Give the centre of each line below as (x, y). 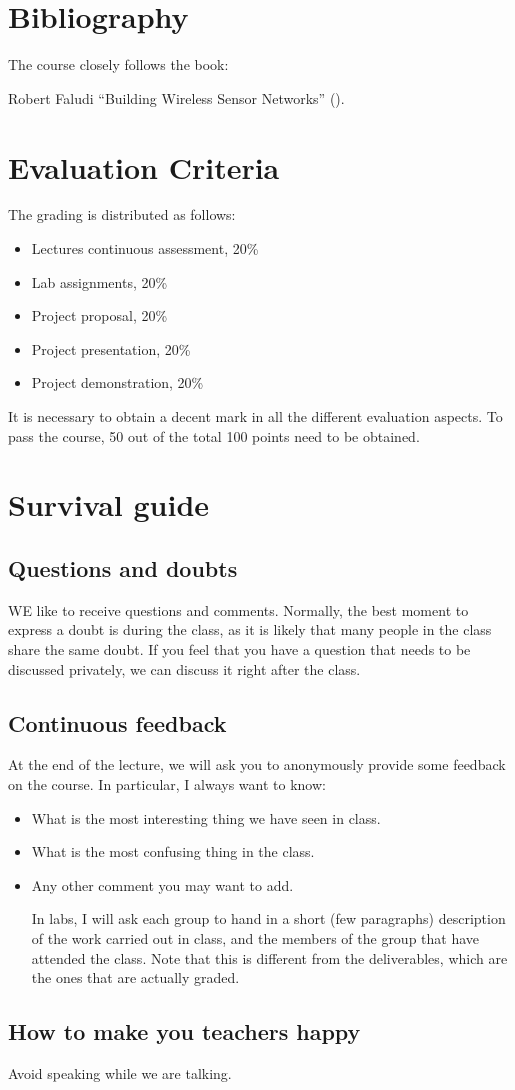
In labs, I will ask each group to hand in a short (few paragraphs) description (268, 918)
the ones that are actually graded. (135, 977)
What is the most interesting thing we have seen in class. (206, 817)
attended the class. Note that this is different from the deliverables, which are (269, 957)
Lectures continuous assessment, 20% (145, 248)
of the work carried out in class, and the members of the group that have (255, 937)
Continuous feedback (117, 722)
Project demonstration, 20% (117, 382)
